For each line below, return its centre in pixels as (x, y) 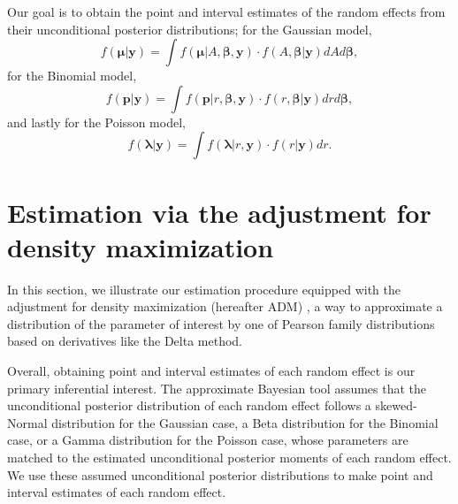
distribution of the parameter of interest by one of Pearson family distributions (221, 323)
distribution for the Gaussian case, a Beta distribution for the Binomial (245, 422)
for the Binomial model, (72, 76)
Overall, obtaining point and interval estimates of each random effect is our (211, 371)
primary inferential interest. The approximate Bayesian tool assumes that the (217, 388)
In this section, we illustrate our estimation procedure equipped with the (204, 289)
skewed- (396, 405)
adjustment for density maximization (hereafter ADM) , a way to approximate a (225, 306)
